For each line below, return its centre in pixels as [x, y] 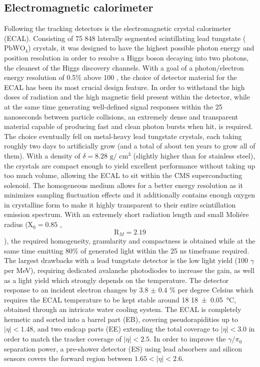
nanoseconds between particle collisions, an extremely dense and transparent [121, 116]
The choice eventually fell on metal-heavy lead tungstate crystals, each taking [123, 136]
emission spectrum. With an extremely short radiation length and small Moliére [126, 214]
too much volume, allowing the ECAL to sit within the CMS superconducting [123, 175]
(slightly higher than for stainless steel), [194, 155]
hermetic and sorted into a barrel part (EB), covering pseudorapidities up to [121, 319]
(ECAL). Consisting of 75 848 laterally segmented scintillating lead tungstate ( [125, 38]
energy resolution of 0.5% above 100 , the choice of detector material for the [120, 77]
